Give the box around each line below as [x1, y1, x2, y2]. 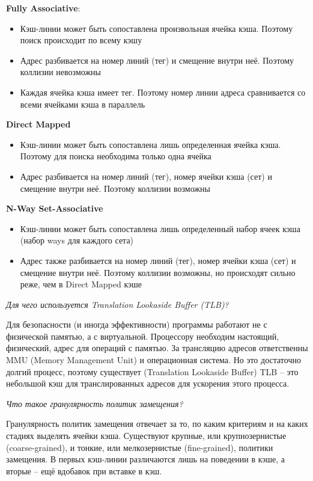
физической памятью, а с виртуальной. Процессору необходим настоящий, [6, 329, 279, 342]
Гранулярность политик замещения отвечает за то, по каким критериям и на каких [6, 417, 308, 430]
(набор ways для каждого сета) [20, 234, 134, 247]
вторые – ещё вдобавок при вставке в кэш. [6, 464, 162, 477]
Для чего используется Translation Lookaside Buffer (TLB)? [6, 298, 229, 310]
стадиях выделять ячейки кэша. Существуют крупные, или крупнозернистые [6, 429, 287, 442]
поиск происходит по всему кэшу [20, 34, 142, 46]
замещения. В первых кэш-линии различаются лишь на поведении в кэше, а [6, 453, 285, 465]
